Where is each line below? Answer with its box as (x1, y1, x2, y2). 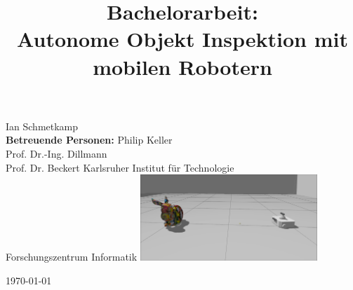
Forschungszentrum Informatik (6, 249, 138, 264)
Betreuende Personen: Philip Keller (6, 132, 173, 147)
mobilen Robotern (93, 52, 272, 81)
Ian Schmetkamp (6, 118, 79, 133)
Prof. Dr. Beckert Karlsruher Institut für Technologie (6, 160, 234, 174)
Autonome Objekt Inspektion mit (17, 25, 348, 53)
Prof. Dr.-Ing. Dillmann (6, 146, 107, 160)
